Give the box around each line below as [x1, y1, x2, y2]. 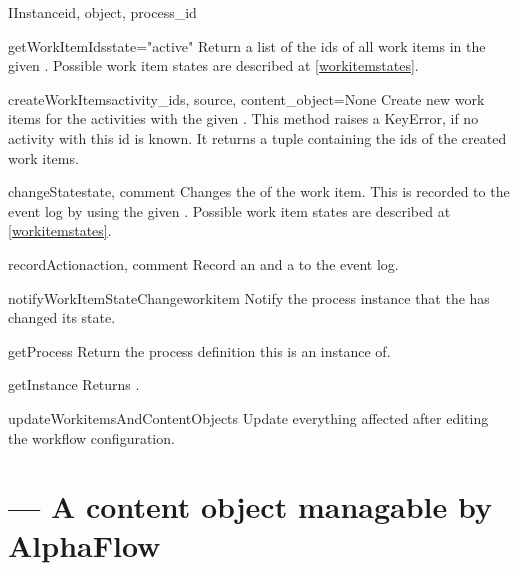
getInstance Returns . [8, 374, 140, 395]
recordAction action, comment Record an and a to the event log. [8, 253, 399, 274]
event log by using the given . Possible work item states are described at [8, 200, 451, 221]
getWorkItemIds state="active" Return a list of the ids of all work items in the [8, 35, 486, 56]
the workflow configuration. [8, 427, 175, 448]
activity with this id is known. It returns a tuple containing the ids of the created [8, 127, 507, 148]
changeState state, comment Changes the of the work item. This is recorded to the [8, 181, 510, 202]
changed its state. [8, 307, 116, 328]
